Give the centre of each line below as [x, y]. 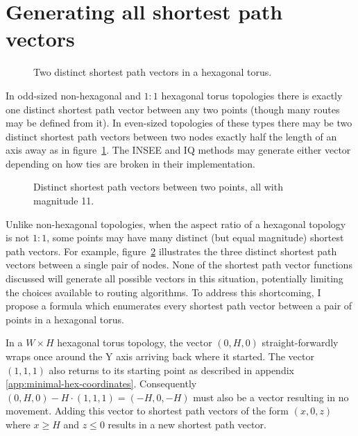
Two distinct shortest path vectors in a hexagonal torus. [153, 72]
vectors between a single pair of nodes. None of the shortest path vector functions [179, 265]
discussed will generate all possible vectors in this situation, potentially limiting [174, 278]
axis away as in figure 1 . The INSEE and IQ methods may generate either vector [178, 150]
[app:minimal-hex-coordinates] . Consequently [101, 383]
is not [18, 237]
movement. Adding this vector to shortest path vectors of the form [147, 411]
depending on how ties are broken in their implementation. [130, 163]
